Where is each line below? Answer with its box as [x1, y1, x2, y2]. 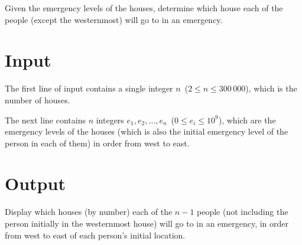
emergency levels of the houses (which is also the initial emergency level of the [5, 125, 288, 138]
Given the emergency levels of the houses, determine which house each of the [5, 2, 283, 14]
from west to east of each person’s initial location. [5, 228, 186, 241]
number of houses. [5, 93, 70, 106]
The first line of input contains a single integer [5, 82, 173, 94]
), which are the [218, 113, 276, 126]
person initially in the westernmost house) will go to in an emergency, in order [5, 217, 289, 229]
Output [5, 171, 66, 195]
